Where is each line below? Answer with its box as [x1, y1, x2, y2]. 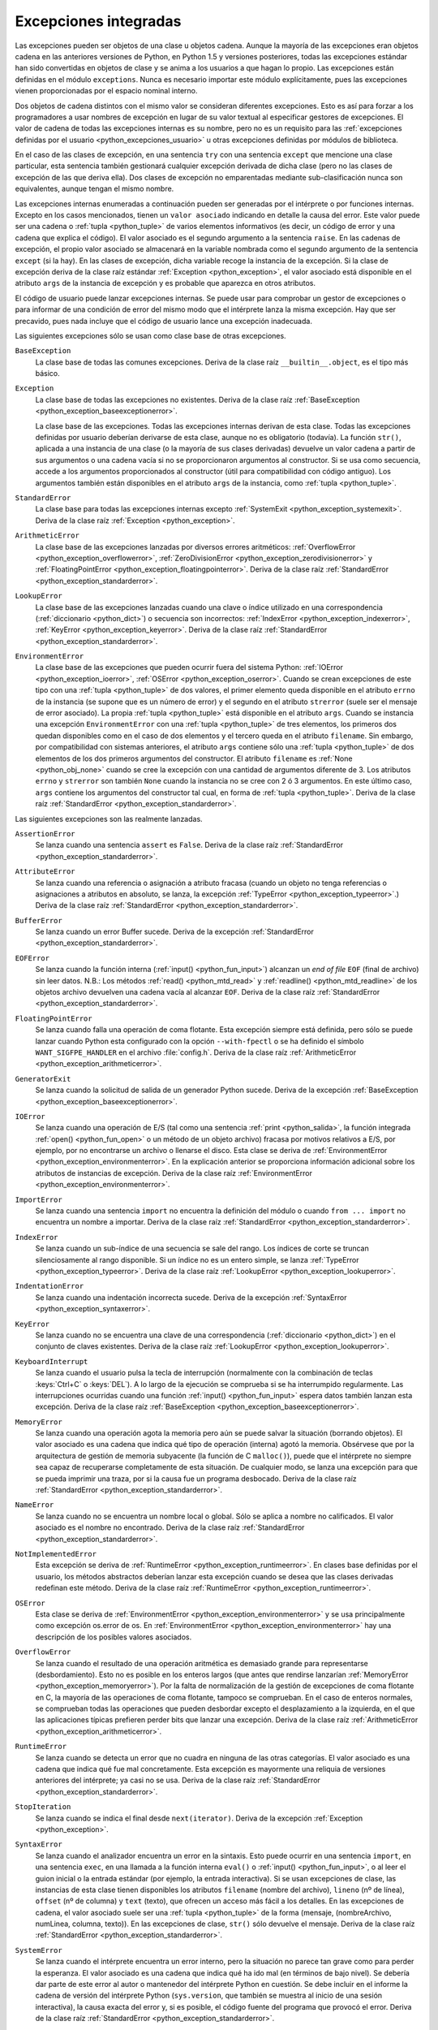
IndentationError [15, 1281, 84, 1291]
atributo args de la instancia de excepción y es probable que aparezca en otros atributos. [15, 279, 316, 288]
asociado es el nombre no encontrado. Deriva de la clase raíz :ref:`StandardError [35, 1522, 305, 1532]
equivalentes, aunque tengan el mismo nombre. [15, 184, 174, 194]
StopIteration [15, 1803, 71, 1812]
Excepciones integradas [15, 12, 182, 30]
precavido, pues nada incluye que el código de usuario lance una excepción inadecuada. [15, 316, 312, 326]
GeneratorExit [15, 1074, 71, 1083]
